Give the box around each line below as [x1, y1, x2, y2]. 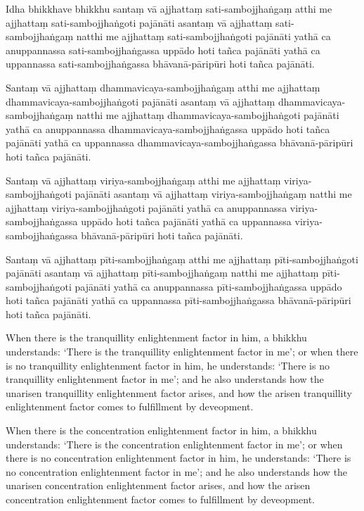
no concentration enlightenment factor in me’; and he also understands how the [6, 464, 348, 479]
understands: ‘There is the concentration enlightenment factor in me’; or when [6, 436, 343, 451]
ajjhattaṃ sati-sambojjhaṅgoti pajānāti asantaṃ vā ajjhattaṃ [6, 15, 273, 30]
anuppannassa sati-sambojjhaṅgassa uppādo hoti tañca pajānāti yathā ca [6, 42, 320, 57]
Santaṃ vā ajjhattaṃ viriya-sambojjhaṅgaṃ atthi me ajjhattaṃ [6, 172, 281, 187]
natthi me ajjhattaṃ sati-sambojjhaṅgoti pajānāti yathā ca [76, 29, 331, 44]
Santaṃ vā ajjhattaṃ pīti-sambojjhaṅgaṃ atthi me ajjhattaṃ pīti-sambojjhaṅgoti [6, 251, 358, 266]
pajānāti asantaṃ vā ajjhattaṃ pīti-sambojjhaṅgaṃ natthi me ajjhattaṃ [6, 265, 319, 280]
